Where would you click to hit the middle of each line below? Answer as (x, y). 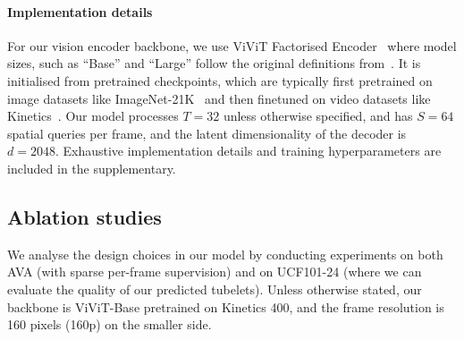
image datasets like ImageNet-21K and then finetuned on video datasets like (219, 98)
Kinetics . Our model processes (93, 116)
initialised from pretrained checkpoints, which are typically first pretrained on (220, 80)
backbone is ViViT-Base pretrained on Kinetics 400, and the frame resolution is (226, 306)
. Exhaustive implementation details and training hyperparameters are (248, 151)
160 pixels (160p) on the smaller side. (110, 324)
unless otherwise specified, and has (318, 116)
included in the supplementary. (92, 168)
